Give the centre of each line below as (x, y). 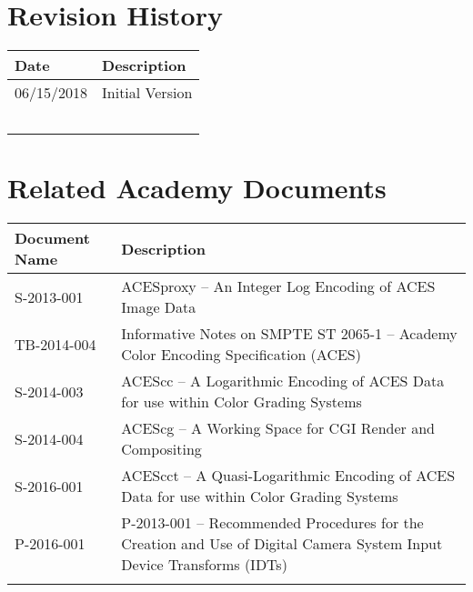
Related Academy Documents (197, 188)
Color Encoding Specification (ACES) (241, 355)
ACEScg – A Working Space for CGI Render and (278, 428)
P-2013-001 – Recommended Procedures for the (272, 523)
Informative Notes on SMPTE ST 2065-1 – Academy (289, 334)
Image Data (159, 307)
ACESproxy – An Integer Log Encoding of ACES (278, 286)
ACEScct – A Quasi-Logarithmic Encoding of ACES (288, 476)
